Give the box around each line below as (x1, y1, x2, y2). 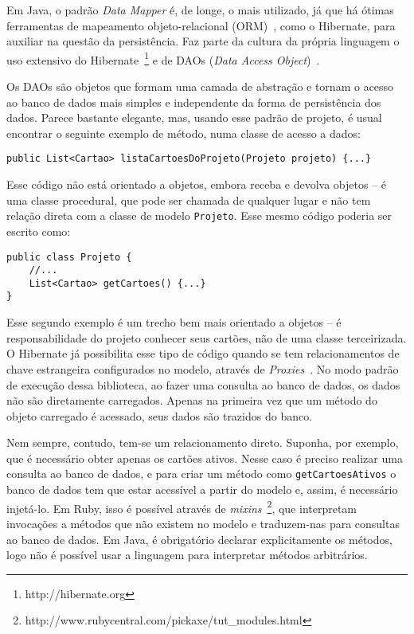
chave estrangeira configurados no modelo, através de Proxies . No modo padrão (6, 360, 399, 377)
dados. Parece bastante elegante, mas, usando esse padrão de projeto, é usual (6, 109, 382, 126)
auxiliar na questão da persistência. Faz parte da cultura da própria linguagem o (6, 33, 400, 49)
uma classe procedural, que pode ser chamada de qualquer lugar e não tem (6, 191, 371, 208)
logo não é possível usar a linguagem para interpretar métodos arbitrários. (6, 546, 368, 563)
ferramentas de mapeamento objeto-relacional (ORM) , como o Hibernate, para (6, 17, 396, 33)
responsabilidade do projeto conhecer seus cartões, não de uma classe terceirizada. (6, 329, 407, 346)
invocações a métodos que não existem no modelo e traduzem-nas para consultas (6, 515, 400, 531)
